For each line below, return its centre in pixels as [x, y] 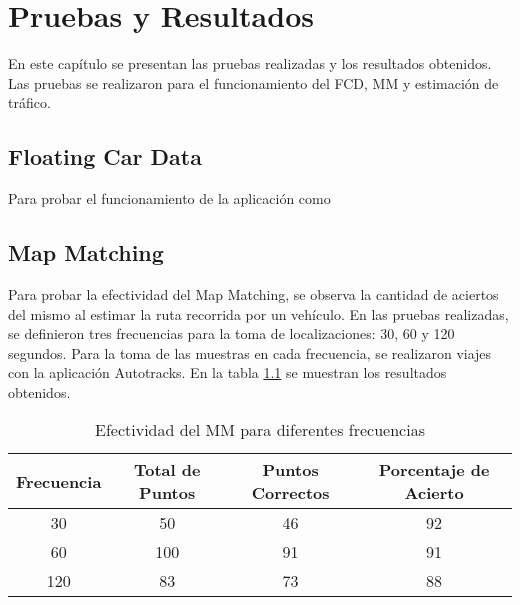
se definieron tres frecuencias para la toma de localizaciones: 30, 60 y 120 [231, 333]
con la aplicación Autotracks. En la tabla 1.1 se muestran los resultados [227, 372]
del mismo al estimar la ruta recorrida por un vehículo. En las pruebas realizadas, [258, 313]
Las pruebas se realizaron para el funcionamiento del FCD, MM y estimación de [253, 82]
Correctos [290, 493]
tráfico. [29, 102]
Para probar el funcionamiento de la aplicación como [169, 198]
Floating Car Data [105, 156]
